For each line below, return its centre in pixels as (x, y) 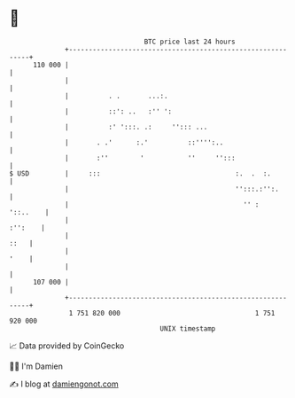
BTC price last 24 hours (190, 42)
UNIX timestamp (188, 328)
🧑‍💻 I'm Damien (36, 366)
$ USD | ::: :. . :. (140, 173)
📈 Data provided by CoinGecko (67, 346)
